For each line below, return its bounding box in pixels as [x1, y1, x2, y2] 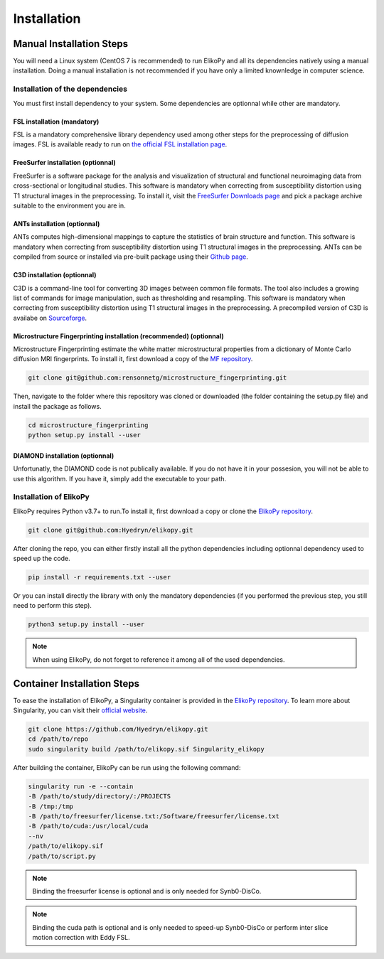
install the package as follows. [13, 402, 102, 410]
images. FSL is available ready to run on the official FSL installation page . [13, 140, 228, 149]
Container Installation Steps [13, 677, 140, 690]
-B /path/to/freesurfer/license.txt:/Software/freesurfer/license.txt [28, 812, 280, 820]
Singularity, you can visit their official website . [13, 706, 148, 714]
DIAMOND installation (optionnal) [13, 451, 114, 460]
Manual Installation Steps [13, 38, 129, 50]
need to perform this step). [13, 601, 92, 610]
